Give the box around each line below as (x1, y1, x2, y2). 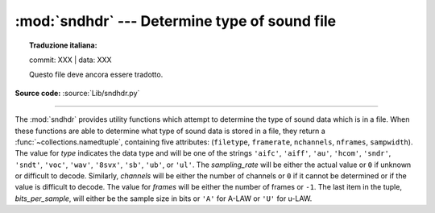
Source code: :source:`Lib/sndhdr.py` (14, 88, 140, 98)
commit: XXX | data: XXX (29, 55, 112, 65)
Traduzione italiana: (29, 40, 97, 50)
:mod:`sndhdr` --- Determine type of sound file (14, 12, 337, 30)
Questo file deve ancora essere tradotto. (29, 69, 164, 80)
